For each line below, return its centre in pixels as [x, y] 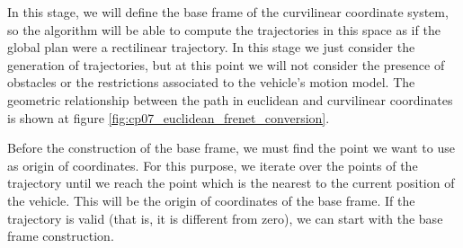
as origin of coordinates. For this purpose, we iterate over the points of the [213, 165]
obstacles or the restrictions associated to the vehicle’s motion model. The [211, 82]
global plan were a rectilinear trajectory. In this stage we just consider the [211, 47]
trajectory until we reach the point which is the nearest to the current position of [231, 183]
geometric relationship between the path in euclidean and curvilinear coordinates [230, 99]
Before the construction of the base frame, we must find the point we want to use [231, 148]
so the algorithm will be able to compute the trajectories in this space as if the [224, 29]
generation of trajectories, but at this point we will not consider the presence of [226, 64]
